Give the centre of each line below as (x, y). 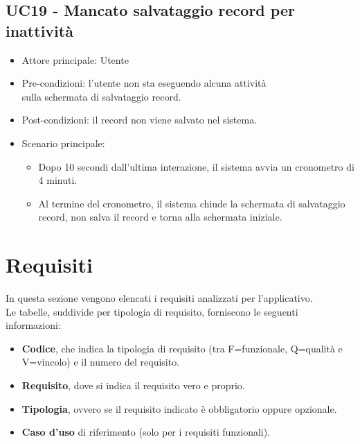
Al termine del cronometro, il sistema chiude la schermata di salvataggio (192, 203)
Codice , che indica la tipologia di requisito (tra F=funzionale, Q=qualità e (182, 348)
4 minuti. (58, 180)
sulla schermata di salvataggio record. (101, 96)
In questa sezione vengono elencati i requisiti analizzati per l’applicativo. (159, 298)
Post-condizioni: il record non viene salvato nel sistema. (139, 120)
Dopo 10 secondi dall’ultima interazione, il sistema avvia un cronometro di (196, 166)
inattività (39, 30)
